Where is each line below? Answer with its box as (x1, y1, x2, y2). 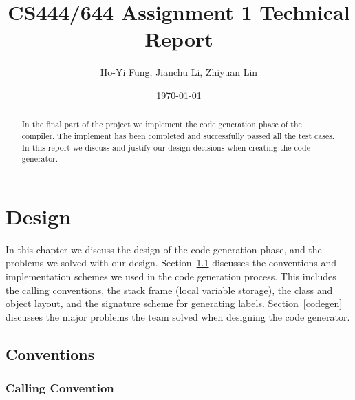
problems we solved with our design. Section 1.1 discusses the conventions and (6, 255, 336, 270)
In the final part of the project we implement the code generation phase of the (21, 118, 302, 130)
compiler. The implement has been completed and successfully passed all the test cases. (21, 129, 335, 141)
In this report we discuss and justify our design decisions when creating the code (21, 141, 310, 153)
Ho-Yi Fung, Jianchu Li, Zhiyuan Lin (100, 65, 258, 79)
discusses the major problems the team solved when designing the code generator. (6, 309, 350, 324)
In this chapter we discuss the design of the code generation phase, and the (6, 242, 322, 256)
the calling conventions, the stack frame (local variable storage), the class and (6, 282, 333, 297)
